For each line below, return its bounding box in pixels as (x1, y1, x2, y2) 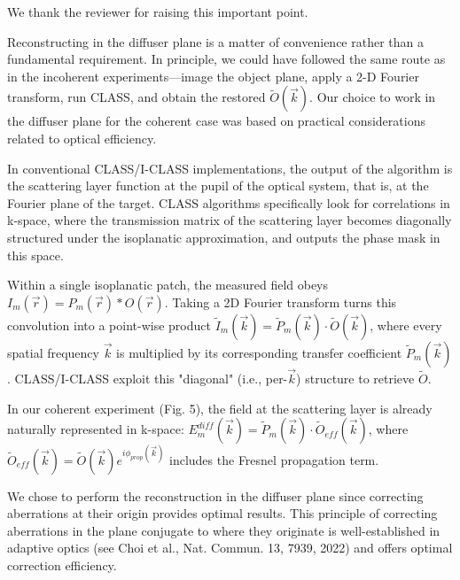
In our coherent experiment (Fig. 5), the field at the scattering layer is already (7, 398, 433, 417)
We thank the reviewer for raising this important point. (7, 3, 308, 20)
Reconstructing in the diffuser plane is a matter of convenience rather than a (7, 32, 424, 50)
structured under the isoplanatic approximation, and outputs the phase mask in (7, 228, 441, 246)
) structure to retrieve (296, 368, 415, 387)
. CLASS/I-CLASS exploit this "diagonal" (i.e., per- (7, 368, 288, 387)
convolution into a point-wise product (7, 315, 211, 334)
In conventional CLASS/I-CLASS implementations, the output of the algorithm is (7, 159, 453, 177)
